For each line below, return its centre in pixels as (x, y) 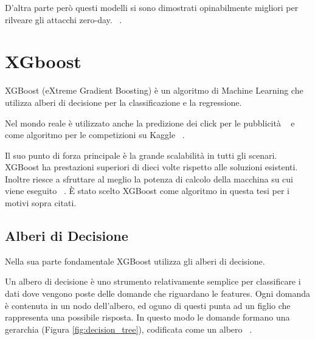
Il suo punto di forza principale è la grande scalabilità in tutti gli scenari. (141, 155)
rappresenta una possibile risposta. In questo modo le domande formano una (147, 317)
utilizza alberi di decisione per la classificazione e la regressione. (123, 102)
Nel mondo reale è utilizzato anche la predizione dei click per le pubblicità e (150, 123)
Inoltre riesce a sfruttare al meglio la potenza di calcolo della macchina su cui (149, 179)
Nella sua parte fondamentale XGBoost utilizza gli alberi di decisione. (135, 261)
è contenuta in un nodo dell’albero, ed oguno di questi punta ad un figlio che (148, 305)
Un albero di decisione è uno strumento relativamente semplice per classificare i (153, 281)
